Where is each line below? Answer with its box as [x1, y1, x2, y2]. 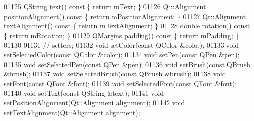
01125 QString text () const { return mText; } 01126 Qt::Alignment [4, 1, 206, 11]
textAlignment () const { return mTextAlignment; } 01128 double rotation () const [4, 21, 250, 31]
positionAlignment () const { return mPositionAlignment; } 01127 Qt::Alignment [4, 11, 246, 21]
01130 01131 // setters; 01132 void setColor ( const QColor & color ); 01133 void [4, 40, 239, 50]
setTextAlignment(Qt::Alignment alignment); [4, 107, 140, 117]
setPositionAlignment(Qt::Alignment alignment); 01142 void [4, 97, 185, 107]
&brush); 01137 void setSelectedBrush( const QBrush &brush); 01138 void [4, 69, 226, 79]
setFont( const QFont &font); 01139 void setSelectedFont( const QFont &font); [4, 78, 237, 88]
